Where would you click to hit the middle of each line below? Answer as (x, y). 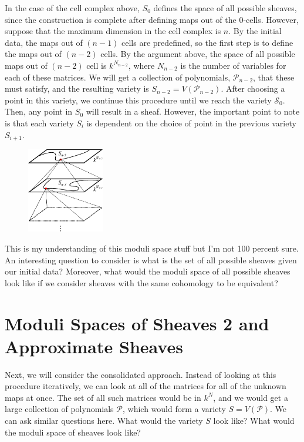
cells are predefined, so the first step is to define (207, 42)
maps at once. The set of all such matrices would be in (103, 397)
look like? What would (254, 420)
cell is (97, 65)
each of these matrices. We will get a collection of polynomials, (118, 77)
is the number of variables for (233, 65)
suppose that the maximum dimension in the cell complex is (113, 31)
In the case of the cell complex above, (72, 8)
